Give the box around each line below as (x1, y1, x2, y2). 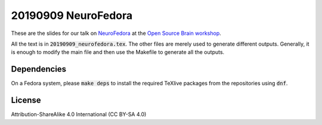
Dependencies (11, 64, 67, 74)
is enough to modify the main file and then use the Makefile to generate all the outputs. (11, 49, 225, 56)
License (11, 95, 41, 105)
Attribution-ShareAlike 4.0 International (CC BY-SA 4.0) (11, 111, 147, 118)
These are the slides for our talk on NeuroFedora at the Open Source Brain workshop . (11, 30, 222, 37)
